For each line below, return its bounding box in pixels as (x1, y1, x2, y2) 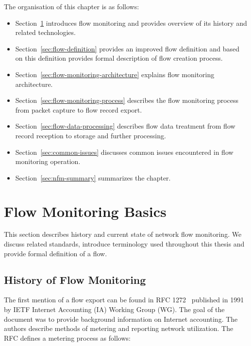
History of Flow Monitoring (4, 272, 146, 287)
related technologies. (15, 27, 76, 37)
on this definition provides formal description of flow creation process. (15, 53, 223, 63)
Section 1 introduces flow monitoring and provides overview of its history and (15, 17, 247, 28)
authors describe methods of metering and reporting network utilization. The (4, 323, 234, 333)
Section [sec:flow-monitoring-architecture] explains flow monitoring (15, 69, 215, 79)
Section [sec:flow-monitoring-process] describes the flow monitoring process (15, 95, 239, 105)
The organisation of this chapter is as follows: (4, 1, 139, 11)
